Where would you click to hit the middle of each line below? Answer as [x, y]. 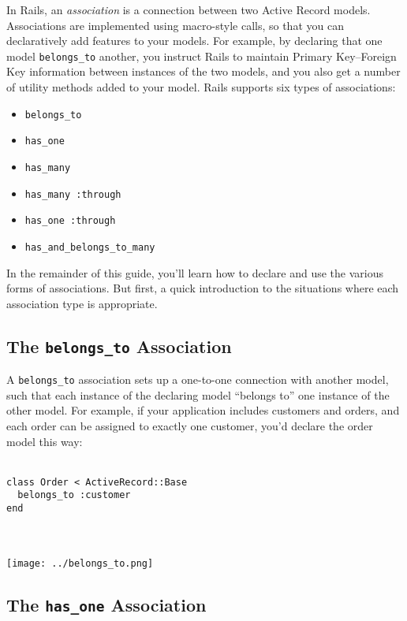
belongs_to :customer [74, 495]
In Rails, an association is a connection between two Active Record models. [189, 9]
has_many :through [73, 194]
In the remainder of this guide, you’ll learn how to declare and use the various [195, 272]
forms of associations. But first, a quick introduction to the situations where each [203, 288]
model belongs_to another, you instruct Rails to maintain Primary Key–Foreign [202, 56]
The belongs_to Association [119, 346]
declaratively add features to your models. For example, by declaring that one [194, 41]
